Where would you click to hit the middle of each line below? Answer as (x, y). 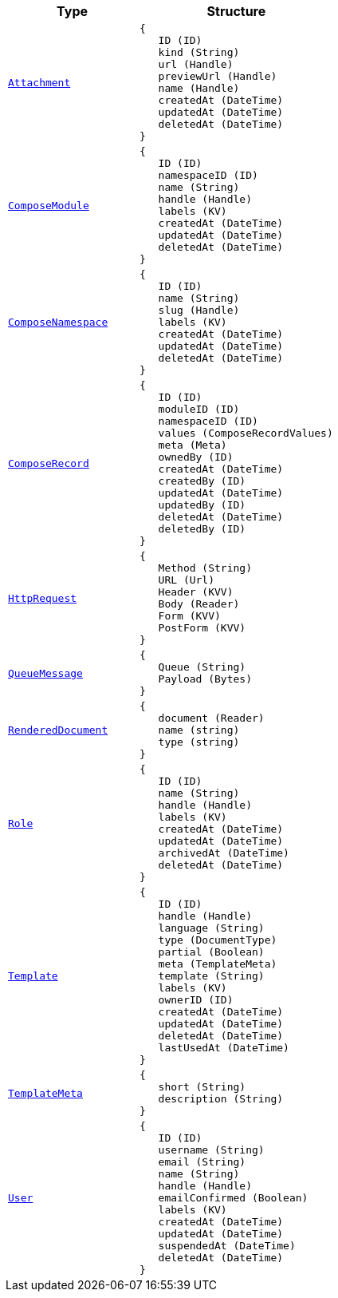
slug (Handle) (199, 310)
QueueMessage (45, 673)
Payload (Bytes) (205, 679)
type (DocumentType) (218, 940)
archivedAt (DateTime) (224, 853)
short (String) (202, 1087)
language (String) (211, 928)
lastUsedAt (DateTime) (224, 1048)
